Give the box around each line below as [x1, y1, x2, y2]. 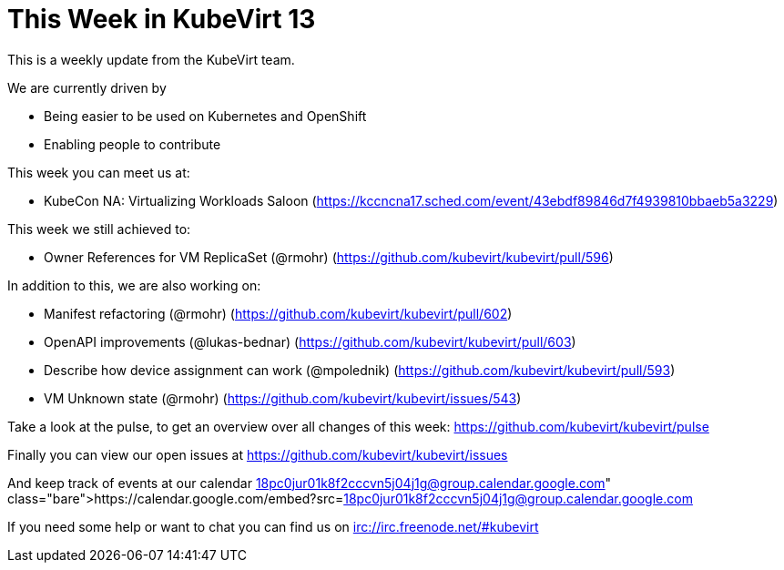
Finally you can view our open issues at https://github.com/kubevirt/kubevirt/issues [7, 446, 508, 463]
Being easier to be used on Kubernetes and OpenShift [44, 107, 367, 124]
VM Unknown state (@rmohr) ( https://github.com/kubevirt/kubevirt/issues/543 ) [44, 390, 522, 406]
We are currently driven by [7, 79, 167, 96]
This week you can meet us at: [7, 164, 190, 180]
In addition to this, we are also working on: [7, 277, 261, 293]
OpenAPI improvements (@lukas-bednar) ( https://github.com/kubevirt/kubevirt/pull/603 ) [44, 333, 576, 350]
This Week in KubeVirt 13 [7, 4, 316, 35]
